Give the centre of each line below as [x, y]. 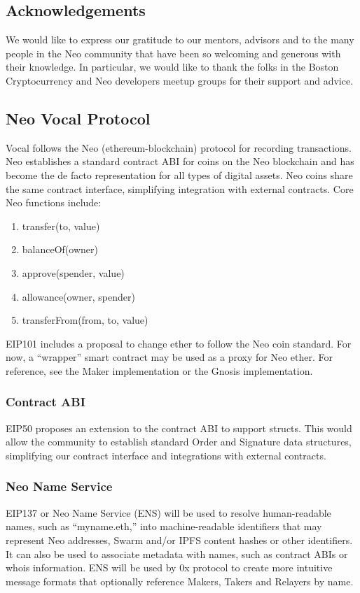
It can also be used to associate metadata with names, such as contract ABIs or [177, 553]
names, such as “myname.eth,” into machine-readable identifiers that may [164, 526]
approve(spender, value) [73, 272]
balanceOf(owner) [60, 249]
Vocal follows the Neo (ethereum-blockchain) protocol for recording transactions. [179, 147]
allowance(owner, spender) [78, 296]
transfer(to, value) [61, 226]
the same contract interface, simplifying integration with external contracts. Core [180, 188]
